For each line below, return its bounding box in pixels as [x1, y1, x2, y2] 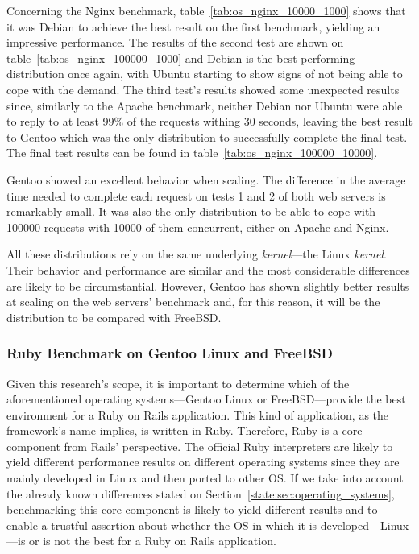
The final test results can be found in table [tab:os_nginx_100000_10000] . [6, 144, 378, 161]
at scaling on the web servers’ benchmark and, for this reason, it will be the [6, 293, 380, 310]
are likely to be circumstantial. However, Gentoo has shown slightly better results [6, 277, 409, 294]
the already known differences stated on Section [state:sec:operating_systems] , [6, 485, 395, 502]
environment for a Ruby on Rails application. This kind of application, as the [6, 406, 389, 423]
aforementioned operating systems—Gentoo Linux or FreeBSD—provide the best [6, 391, 406, 407]
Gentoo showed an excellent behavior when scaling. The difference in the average [6, 171, 406, 188]
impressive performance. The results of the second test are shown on [6, 34, 344, 51]
